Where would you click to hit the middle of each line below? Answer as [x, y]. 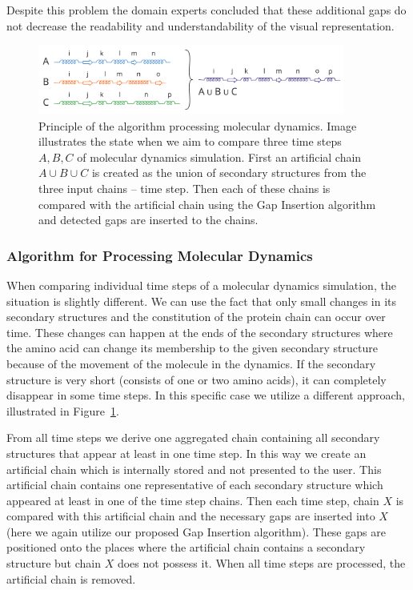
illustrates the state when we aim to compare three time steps [190, 141]
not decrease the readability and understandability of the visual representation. [200, 25]
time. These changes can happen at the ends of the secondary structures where [200, 332]
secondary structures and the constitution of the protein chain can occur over [196, 317]
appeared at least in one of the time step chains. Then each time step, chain [193, 500]
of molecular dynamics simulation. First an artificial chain [219, 157]
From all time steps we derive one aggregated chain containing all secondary [193, 437]
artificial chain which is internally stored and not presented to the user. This [194, 469]
